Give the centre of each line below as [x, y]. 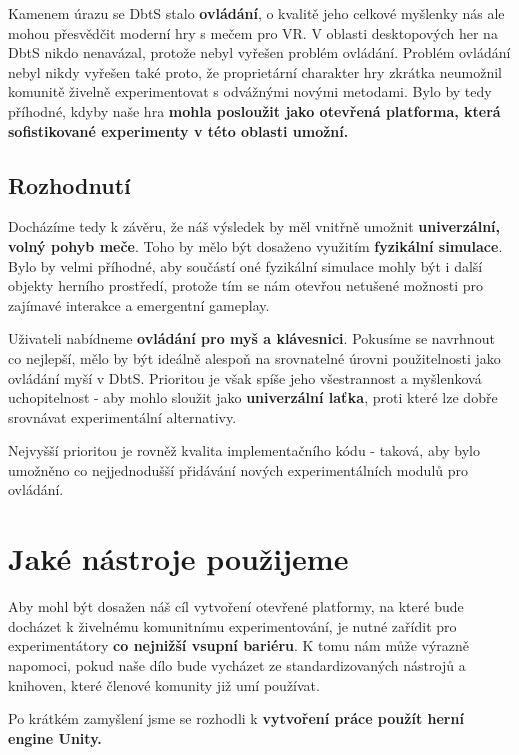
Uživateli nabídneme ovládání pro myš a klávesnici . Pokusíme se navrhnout [251, 338]
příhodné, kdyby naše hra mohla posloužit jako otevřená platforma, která [254, 110]
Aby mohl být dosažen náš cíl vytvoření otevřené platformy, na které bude [236, 606]
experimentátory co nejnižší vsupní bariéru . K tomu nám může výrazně [239, 645]
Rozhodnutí [69, 184]
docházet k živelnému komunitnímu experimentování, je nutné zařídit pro [232, 625]
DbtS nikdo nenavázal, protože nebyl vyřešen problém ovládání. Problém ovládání [259, 52]
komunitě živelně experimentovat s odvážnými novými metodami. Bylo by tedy [250, 91]
